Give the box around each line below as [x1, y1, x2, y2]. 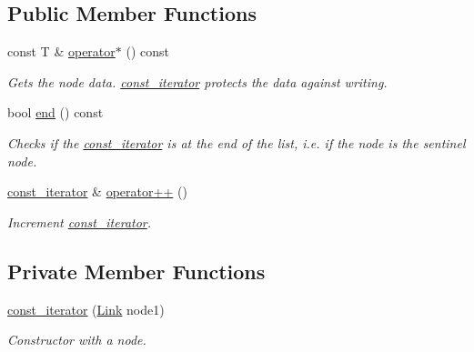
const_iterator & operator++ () [7, 182, 187, 201]
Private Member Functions [7, 256, 266, 285]
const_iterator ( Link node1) [7, 299, 165, 318]
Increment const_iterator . [7, 212, 152, 231]
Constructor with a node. [7, 330, 146, 349]
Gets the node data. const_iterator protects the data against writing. [7, 72, 388, 91]
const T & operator [7, 42, 116, 61]
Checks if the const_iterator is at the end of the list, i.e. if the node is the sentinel [7, 133, 466, 152]
